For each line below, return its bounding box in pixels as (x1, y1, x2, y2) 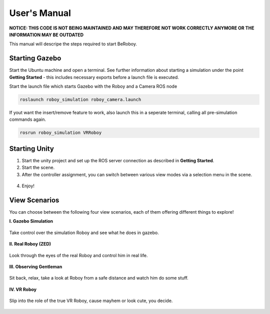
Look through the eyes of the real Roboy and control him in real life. (9, 252, 148, 258)
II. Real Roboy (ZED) (9, 241, 51, 247)
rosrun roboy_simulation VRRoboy (19, 130, 102, 136)
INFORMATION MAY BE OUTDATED (9, 31, 84, 37)
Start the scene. (21, 165, 55, 171)
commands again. (9, 116, 46, 122)
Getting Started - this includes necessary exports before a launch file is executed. (9, 74, 179, 80)
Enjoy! (21, 183, 35, 189)
